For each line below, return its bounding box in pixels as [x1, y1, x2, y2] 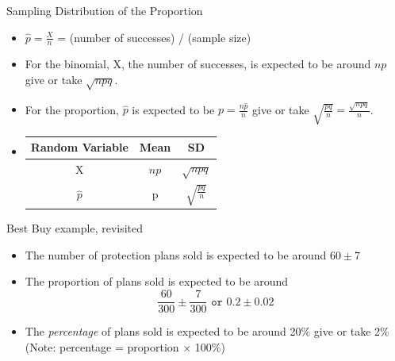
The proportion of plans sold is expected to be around [25, 273, 289, 290]
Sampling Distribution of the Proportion [6, 2, 203, 18]
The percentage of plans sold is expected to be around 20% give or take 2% [25, 323, 389, 340]
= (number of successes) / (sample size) [57, 29, 251, 45]
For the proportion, [25, 101, 119, 117]
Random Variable [30, 139, 128, 156]
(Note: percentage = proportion [25, 338, 179, 355]
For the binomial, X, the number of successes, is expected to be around [25, 56, 371, 72]
